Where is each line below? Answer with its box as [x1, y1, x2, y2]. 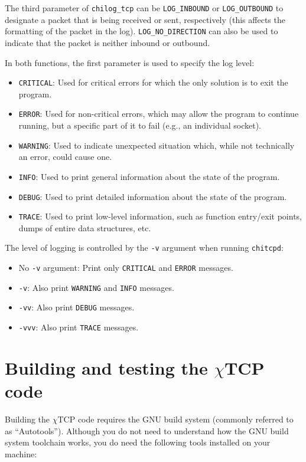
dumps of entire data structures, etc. [18, 221, 151, 234]
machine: [5, 447, 37, 460]
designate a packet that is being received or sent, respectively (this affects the [5, 13, 285, 25]
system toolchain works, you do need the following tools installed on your [5, 436, 271, 448]
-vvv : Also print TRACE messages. [18, 321, 139, 333]
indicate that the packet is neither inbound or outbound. [5, 36, 210, 48]
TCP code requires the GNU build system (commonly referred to [57, 413, 294, 425]
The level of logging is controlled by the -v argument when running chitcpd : [5, 241, 284, 254]
